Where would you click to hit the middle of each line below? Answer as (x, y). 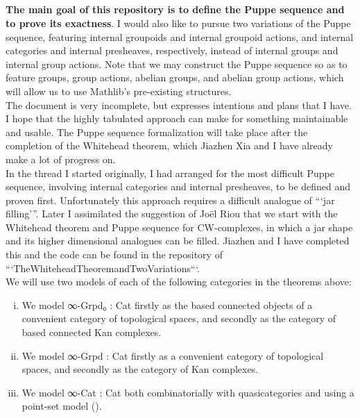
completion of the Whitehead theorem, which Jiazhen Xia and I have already (169, 145)
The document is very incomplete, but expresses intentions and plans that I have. (179, 104)
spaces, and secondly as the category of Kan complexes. (140, 369)
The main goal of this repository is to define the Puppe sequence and (175, 9)
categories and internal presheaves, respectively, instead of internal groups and (172, 50)
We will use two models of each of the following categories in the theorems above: (179, 282)
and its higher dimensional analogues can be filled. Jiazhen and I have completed (178, 241)
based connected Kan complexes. (92, 332)
